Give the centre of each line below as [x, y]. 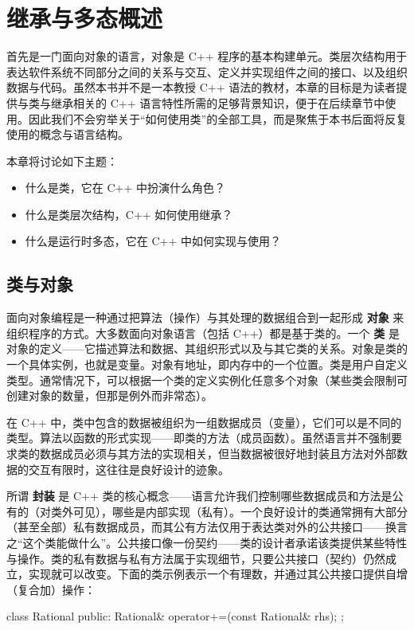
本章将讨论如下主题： [62, 160]
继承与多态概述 [85, 18]
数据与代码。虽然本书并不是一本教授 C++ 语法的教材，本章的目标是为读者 [201, 87]
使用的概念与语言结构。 [68, 134]
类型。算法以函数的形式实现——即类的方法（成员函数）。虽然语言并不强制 [199, 438]
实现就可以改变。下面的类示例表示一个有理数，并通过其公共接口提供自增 [218, 574]
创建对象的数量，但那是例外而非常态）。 [109, 395]
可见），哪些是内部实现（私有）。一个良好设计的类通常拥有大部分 [240, 511]
